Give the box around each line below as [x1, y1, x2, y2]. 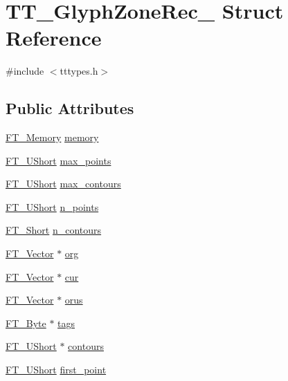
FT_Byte [6, 315, 46, 330]
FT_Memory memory [6, 130, 99, 145]
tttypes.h [60, 64, 98, 78]
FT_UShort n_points [6, 199, 99, 214]
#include [6, 64, 44, 78]
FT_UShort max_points [6, 153, 111, 167]
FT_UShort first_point [6, 362, 107, 377]
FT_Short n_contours [6, 223, 102, 237]
